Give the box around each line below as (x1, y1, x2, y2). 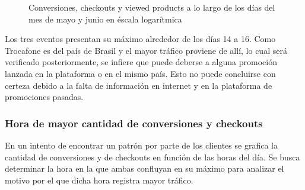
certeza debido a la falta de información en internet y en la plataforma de (5, 79, 272, 91)
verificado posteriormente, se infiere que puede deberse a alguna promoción (5, 56, 277, 68)
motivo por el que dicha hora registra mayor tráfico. (5, 173, 193, 186)
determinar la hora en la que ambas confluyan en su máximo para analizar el (5, 162, 284, 175)
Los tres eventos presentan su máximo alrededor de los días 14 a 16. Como (5, 33, 276, 45)
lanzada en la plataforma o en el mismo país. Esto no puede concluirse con (5, 67, 276, 79)
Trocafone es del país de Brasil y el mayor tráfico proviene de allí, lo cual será (5, 44, 287, 56)
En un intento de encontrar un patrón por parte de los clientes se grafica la (5, 139, 278, 151)
